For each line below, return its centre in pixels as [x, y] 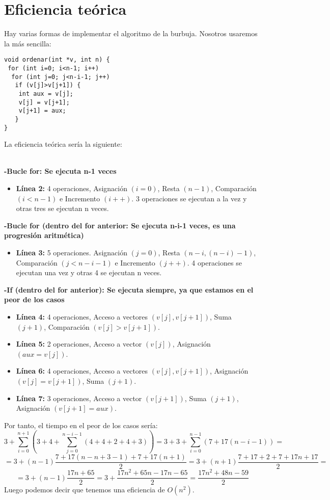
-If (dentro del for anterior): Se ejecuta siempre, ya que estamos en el [129, 289]
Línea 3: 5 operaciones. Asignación [72, 252]
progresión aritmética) [44, 235]
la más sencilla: [28, 43]
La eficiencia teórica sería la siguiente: [63, 144]
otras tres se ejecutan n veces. [62, 208]
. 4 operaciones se [214, 262]
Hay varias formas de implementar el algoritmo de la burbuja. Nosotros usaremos [131, 33]
